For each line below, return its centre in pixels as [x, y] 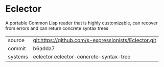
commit [17, 48]
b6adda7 [44, 48]
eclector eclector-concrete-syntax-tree [82, 56]
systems [18, 56]
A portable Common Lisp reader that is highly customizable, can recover [81, 23]
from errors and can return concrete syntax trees [57, 28]
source [16, 40]
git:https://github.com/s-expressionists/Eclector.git [95, 40]
